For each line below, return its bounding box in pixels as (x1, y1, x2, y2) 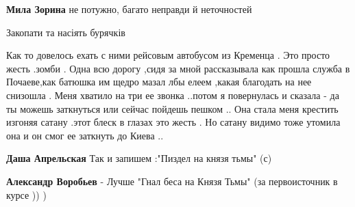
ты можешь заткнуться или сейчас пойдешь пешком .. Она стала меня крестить (6, 101, 339, 115)
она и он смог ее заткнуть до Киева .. (6, 128, 164, 142)
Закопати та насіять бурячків (6, 25, 125, 39)
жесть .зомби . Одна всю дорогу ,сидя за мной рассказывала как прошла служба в (6, 61, 350, 75)
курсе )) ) (6, 187, 47, 202)
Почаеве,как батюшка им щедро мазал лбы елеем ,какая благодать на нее (6, 74, 312, 89)
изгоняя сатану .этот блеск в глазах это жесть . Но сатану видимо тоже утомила (6, 115, 341, 129)
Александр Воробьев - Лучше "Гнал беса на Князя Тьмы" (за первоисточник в (6, 174, 338, 188)
